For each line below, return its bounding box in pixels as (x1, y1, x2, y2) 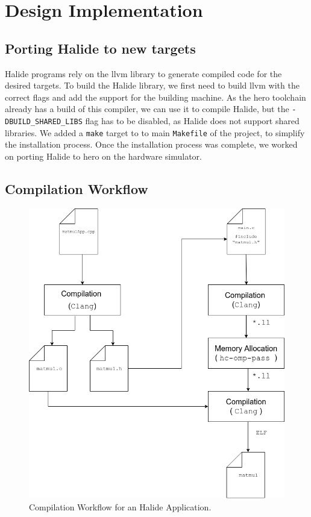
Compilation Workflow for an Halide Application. (29, 500, 212, 513)
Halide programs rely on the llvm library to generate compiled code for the (5, 67, 282, 80)
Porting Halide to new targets (5, 39, 196, 57)
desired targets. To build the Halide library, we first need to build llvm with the (5, 79, 300, 92)
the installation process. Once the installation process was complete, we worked (5, 138, 298, 151)
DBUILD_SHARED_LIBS (5, 117, 83, 127)
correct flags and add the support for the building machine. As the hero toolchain (5, 90, 306, 103)
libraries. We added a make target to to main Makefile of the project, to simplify (5, 126, 305, 139)
